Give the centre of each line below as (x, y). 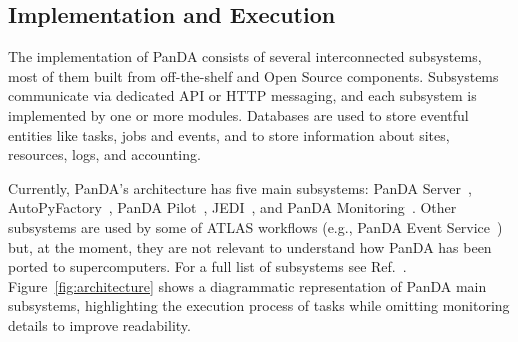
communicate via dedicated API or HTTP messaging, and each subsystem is (242, 95)
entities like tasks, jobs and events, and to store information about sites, (229, 134)
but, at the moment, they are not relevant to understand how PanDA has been (250, 246)
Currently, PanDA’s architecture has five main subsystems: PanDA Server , (240, 187)
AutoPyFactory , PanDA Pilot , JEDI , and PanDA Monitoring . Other (232, 207)
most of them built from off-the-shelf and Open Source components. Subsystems (253, 75)
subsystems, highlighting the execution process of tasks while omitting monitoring (259, 305)
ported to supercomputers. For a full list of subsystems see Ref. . (207, 266)
